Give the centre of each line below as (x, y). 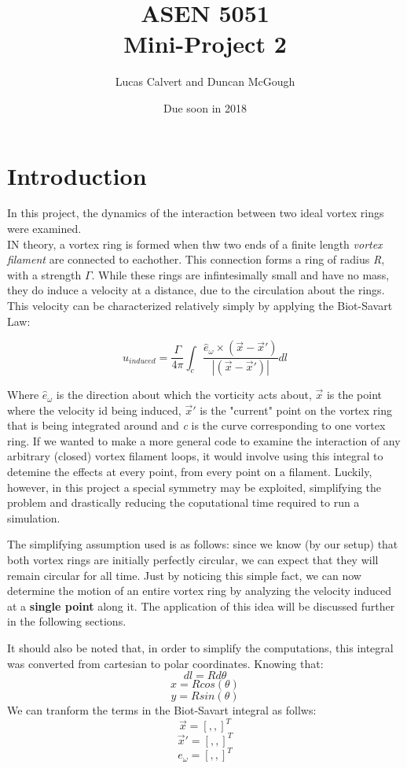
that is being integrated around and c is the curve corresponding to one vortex (196, 425)
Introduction (77, 175)
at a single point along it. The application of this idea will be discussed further (201, 606)
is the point (354, 395)
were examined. (44, 229)
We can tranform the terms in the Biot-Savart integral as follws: (162, 710)
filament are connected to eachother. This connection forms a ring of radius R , (196, 259)
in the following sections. (67, 621)
